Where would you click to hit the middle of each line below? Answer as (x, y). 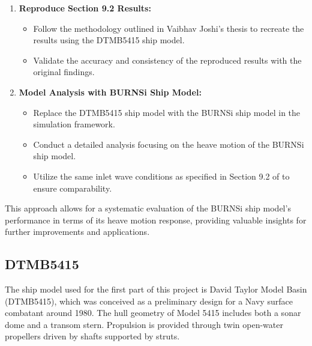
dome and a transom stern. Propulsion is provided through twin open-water (144, 324)
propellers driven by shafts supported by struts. (92, 336)
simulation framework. (74, 124)
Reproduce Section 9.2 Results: (85, 8)
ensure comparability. (73, 188)
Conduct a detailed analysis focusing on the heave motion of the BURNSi (169, 144)
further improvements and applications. (77, 232)
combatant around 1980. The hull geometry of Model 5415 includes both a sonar (153, 313)
